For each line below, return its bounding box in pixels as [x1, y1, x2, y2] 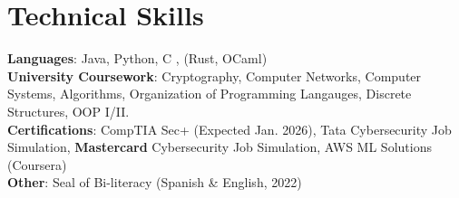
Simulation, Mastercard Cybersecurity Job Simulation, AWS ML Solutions [7, 137, 432, 156]
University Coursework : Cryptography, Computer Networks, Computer [7, 66, 422, 85]
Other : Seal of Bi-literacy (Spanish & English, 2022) [7, 173, 302, 192]
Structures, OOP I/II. [7, 101, 130, 120]
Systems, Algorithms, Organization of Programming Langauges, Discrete [7, 84, 412, 103]
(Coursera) [7, 155, 67, 174]
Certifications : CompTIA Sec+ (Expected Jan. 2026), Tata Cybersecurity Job [7, 119, 452, 138]
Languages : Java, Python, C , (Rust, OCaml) [7, 49, 268, 68]
